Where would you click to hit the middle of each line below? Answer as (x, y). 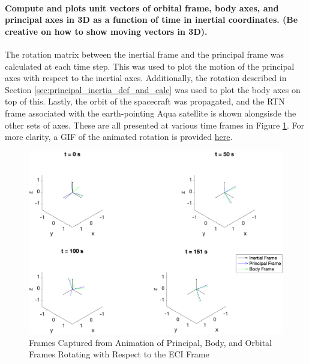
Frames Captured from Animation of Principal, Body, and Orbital (150, 342)
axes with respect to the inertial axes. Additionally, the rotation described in (146, 78)
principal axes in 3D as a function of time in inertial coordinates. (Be (151, 20)
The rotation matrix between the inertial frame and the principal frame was (145, 54)
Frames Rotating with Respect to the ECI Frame (119, 354)
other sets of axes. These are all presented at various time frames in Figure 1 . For (154, 125)
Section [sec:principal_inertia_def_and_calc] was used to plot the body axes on (153, 89)
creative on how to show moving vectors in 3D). (106, 31)
